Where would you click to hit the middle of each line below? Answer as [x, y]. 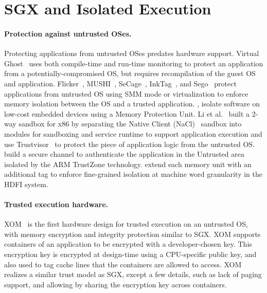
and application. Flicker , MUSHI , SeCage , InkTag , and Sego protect [120, 83]
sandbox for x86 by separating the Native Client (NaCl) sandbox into [130, 124]
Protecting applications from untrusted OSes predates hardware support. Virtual [132, 53]
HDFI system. [26, 184]
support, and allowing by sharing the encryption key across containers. [115, 284]
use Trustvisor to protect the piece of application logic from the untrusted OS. [130, 144]
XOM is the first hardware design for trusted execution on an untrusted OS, [126, 224]
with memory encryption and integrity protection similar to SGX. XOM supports [132, 234]
